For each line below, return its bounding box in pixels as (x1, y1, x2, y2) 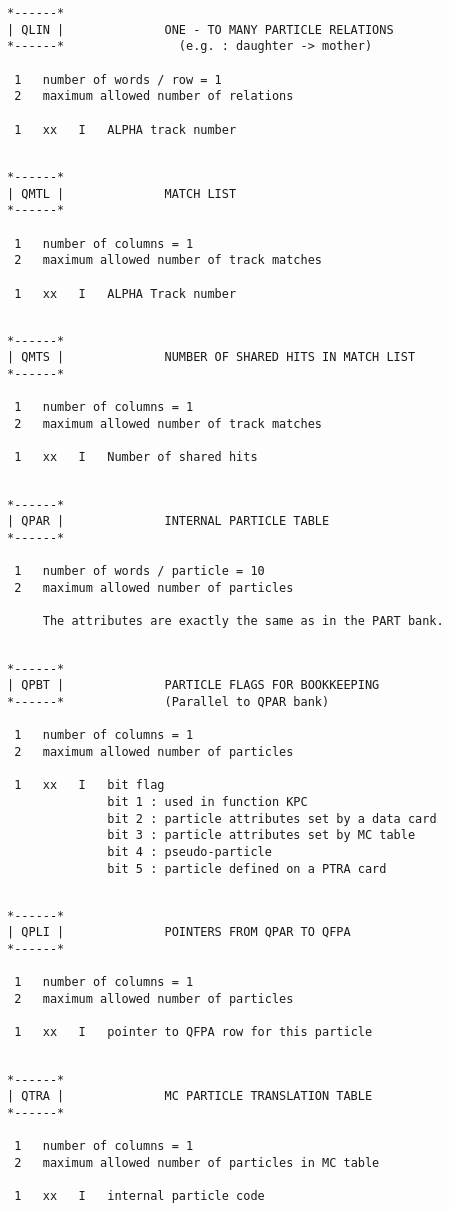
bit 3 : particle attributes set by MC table (107, 828, 416, 843)
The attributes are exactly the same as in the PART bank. (42, 614, 444, 629)
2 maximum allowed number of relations (14, 89, 294, 104)
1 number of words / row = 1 (14, 72, 222, 87)
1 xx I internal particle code (14, 1189, 265, 1204)
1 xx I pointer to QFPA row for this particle (14, 1025, 373, 1040)
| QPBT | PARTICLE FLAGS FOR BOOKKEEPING (7, 678, 380, 693)
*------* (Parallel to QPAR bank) (7, 694, 330, 709)
